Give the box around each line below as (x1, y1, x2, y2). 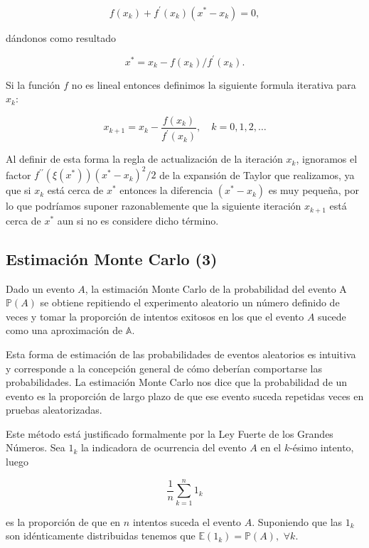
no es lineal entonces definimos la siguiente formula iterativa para (71, 77, 356, 92)
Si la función (6, 77, 60, 92)
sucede (318, 308, 346, 323)
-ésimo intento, (289, 440, 354, 455)
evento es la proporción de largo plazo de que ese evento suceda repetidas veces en (6, 388, 364, 403)
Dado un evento (6, 281, 75, 296)
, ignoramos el (296, 151, 358, 166)
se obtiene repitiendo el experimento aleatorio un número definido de (40, 295, 340, 310)
